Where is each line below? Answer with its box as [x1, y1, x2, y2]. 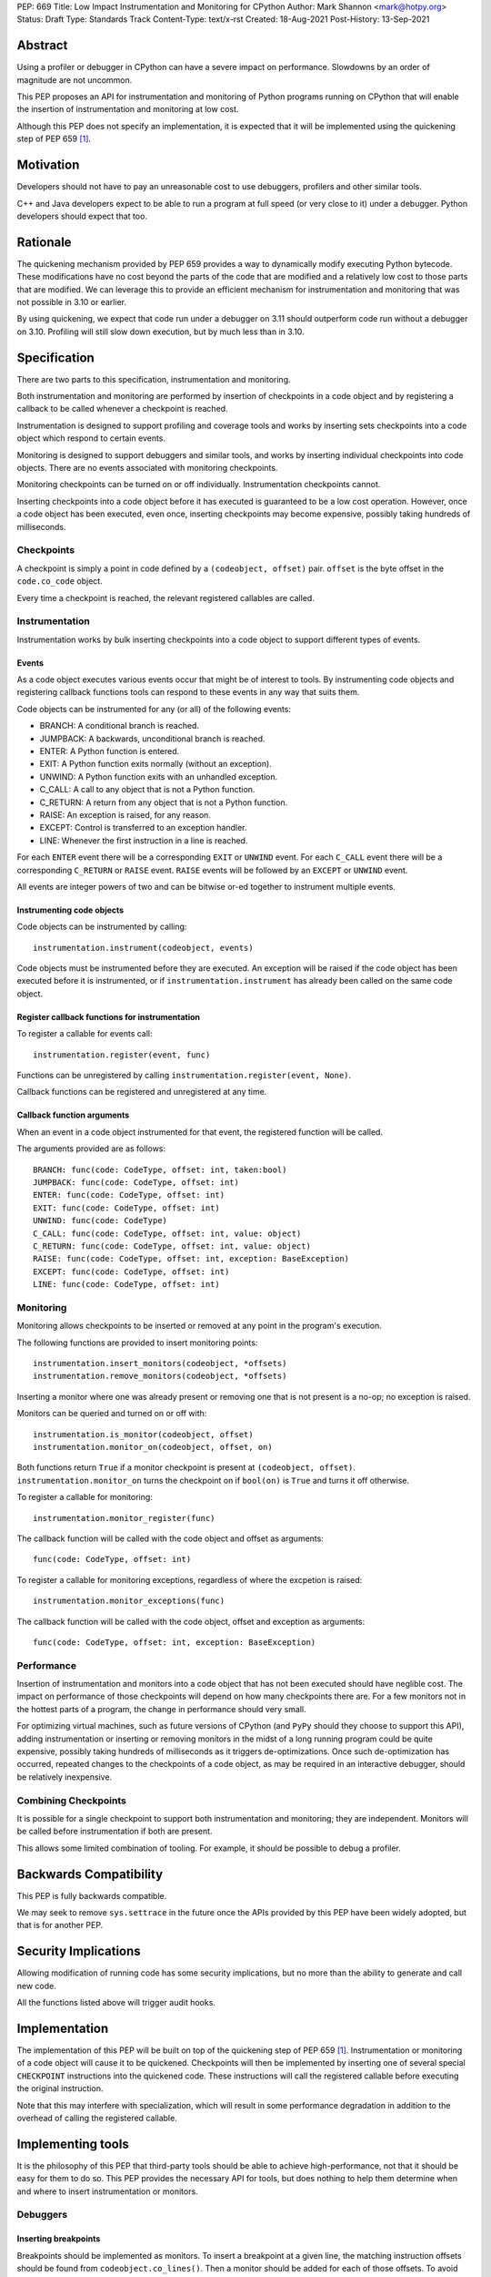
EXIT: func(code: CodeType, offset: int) [33, 1202, 220, 1213]
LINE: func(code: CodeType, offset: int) [33, 1280, 220, 1290]
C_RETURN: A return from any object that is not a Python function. [39, 797, 288, 808]
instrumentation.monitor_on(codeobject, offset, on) [33, 1442, 273, 1452]
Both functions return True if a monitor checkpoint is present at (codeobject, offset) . [16, 1462, 356, 1473]
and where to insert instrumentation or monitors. [16, 2186, 199, 2197]
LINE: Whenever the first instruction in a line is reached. [39, 834, 248, 846]
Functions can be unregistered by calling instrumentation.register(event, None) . [16, 1070, 352, 1081]
